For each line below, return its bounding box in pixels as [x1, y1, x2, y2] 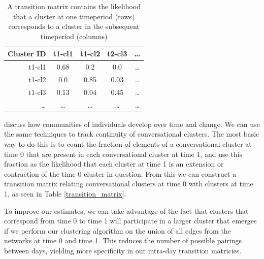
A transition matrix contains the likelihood [7, 1, 141, 11]
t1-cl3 [28, 86, 46, 97]
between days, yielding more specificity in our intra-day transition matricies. [4, 245, 242, 255]
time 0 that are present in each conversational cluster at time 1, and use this [4, 148, 243, 159]
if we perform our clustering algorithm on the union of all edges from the [4, 225, 231, 236]
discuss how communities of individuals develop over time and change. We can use [4, 118, 260, 129]
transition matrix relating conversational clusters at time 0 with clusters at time [4, 178, 253, 189]
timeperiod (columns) [40, 30, 108, 41]
